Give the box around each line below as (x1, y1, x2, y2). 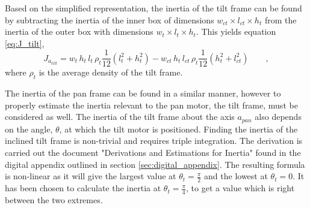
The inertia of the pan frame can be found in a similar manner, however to (5, 87, 281, 100)
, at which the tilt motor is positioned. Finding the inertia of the (59, 122, 298, 135)
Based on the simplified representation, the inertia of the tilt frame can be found (5, 2, 302, 14)
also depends (255, 110, 302, 123)
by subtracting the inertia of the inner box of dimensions (5, 13, 214, 26)
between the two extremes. (5, 193, 103, 206)
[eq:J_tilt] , (5, 37, 45, 49)
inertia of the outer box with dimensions (5, 25, 153, 38)
